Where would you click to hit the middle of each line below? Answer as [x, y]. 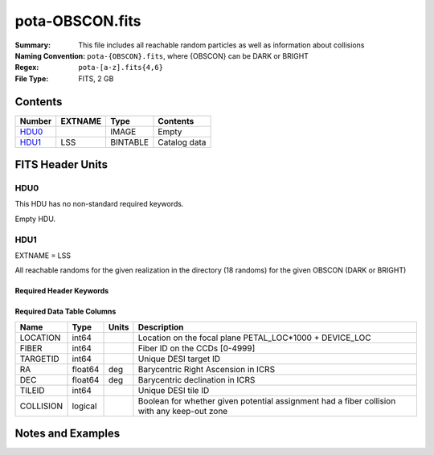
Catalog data [182, 142]
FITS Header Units [61, 165]
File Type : [32, 78]
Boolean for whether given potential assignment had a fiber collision [267, 400]
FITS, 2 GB [96, 78]
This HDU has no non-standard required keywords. [99, 204]
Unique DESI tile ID [174, 390]
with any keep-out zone [183, 411]
